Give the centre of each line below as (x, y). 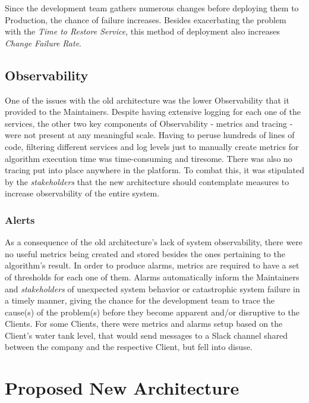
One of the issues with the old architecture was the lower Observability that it (147, 100)
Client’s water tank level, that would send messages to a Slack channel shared (146, 335)
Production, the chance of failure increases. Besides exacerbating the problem (146, 19)
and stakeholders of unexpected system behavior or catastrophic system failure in (152, 288)
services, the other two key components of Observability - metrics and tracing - (149, 123)
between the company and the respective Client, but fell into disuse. (129, 347)
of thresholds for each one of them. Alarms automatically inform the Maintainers (152, 277)
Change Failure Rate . (43, 43)
